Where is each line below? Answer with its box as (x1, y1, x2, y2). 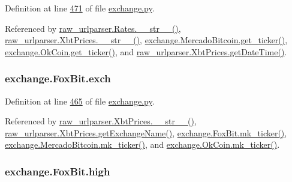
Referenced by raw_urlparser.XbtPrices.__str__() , (5, 115, 197, 127)
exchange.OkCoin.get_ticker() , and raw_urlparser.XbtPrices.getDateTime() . (5, 45, 287, 58)
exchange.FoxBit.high (5, 163, 110, 178)
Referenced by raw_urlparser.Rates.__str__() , (5, 22, 181, 34)
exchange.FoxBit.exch (5, 71, 111, 86)
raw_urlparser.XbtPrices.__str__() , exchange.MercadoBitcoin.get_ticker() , (5, 34, 288, 46)
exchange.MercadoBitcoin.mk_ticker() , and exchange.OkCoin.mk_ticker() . (5, 138, 280, 151)
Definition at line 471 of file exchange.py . (5, 2, 155, 14)
